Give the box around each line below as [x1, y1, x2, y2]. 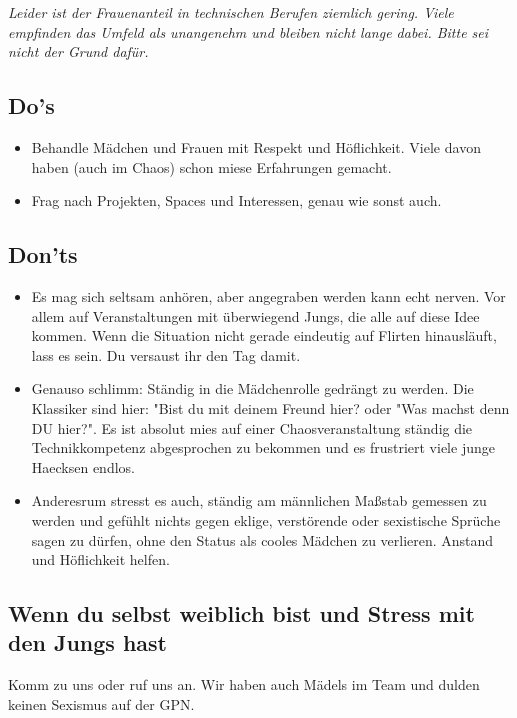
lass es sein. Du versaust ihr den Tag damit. [31, 344, 301, 365]
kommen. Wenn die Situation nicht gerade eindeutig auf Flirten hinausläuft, [31, 325, 497, 346]
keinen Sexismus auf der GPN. [8, 693, 195, 714]
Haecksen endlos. [31, 456, 135, 477]
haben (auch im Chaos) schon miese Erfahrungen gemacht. [31, 156, 392, 177]
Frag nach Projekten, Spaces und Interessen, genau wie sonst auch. [31, 190, 442, 211]
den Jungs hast [8, 627, 167, 658]
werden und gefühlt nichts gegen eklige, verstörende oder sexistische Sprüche [31, 509, 501, 530]
